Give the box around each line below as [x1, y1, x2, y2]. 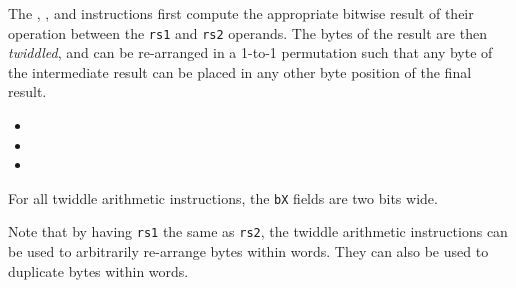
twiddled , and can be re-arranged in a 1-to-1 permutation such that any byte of [8, 42, 493, 63]
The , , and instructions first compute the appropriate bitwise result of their [8, 3, 474, 23]
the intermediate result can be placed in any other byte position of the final [8, 61, 472, 82]
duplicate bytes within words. [8, 260, 189, 281]
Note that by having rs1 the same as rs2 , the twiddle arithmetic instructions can [8, 221, 508, 242]
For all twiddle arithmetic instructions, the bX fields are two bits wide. [8, 187, 438, 208]
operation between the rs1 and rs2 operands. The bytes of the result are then [8, 22, 487, 43]
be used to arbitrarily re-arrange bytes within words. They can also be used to [8, 241, 489, 262]
